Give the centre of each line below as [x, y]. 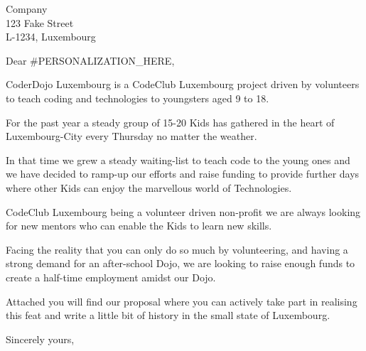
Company [27, 9]
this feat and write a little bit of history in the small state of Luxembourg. [168, 315]
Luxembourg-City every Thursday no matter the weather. [131, 136]
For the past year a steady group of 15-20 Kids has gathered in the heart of [170, 122]
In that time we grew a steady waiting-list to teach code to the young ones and [178, 160]
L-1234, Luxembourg [51, 37]
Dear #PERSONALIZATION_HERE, [90, 60]
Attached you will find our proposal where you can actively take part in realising [182, 301]
